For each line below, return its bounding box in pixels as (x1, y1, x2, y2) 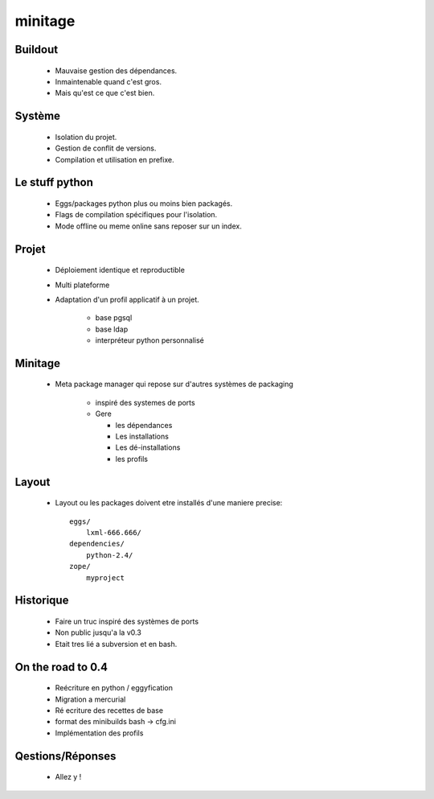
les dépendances (115, 420, 173, 430)
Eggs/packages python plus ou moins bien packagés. (55, 198, 233, 208)
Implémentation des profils (55, 728, 144, 738)
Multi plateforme (55, 280, 110, 290)
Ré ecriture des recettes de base (55, 705, 164, 715)
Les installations (115, 431, 169, 442)
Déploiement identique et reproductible (55, 266, 185, 275)
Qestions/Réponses (14, 749, 117, 763)
